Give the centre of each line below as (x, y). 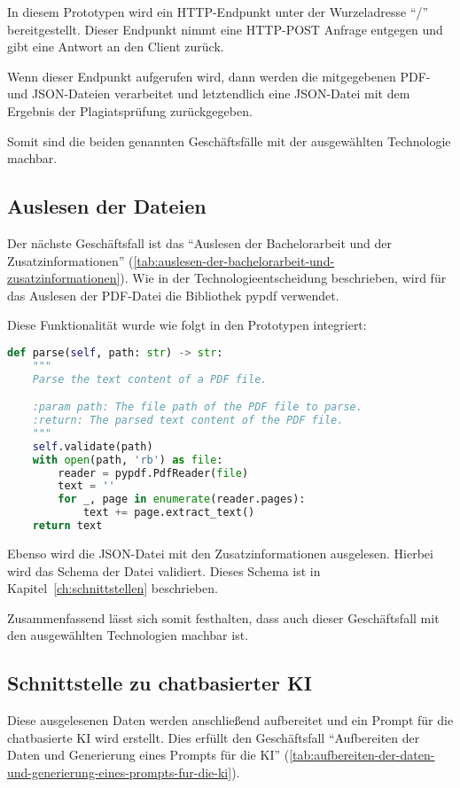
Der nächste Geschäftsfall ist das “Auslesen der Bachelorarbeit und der (200, 242)
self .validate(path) (93, 446)
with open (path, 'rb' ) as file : (128, 460)
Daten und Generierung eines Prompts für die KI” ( (148, 755)
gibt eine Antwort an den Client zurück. (116, 47)
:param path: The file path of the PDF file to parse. (197, 407)
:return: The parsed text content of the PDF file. (188, 421)
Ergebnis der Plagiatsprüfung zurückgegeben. (130, 110)
